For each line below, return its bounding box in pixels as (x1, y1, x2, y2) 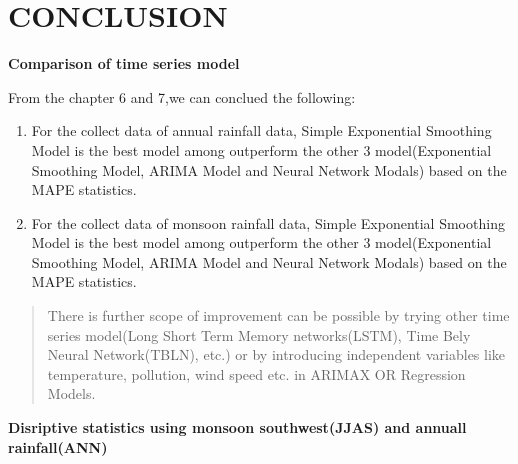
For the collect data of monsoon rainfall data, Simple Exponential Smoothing (31, 212, 505, 233)
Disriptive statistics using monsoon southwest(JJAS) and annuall (8, 417, 467, 438)
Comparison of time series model (8, 53, 240, 74)
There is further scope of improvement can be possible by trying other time (47, 305, 510, 326)
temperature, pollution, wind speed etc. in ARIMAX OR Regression (47, 363, 466, 384)
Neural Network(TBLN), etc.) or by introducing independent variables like (47, 344, 506, 365)
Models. (47, 383, 96, 404)
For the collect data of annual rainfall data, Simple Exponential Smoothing (31, 120, 492, 141)
